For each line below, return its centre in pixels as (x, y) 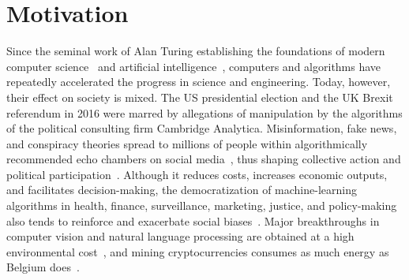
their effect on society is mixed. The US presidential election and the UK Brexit (200, 97)
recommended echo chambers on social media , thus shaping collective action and (204, 159)
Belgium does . (43, 267)
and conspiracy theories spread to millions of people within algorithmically (187, 143)
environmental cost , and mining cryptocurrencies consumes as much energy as (198, 251)
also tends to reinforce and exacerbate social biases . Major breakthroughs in (193, 220)
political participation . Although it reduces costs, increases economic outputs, (197, 174)
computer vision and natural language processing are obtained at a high (180, 236)
